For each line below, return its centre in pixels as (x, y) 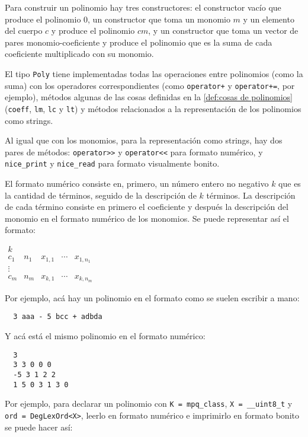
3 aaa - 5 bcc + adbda (58, 317)
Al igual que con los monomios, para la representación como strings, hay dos (144, 140)
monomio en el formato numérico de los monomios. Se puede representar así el (147, 218)
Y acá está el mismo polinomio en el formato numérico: (105, 336)
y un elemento (269, 19)
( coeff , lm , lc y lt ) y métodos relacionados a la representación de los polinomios (153, 108)
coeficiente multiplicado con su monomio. (79, 54)
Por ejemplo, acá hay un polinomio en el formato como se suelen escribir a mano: (152, 297)
